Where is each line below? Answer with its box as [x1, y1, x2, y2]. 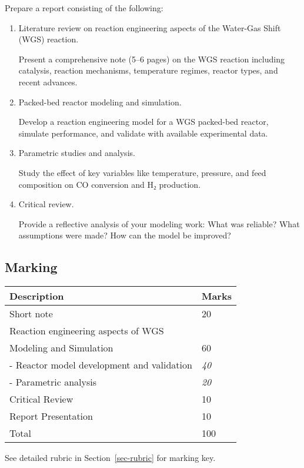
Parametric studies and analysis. [18, 147, 135, 159]
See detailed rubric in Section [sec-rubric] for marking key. [5, 452, 216, 464]
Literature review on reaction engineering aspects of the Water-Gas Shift [18, 21, 281, 34]
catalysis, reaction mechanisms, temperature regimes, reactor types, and [18, 64, 278, 77]
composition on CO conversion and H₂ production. [18, 178, 201, 190]
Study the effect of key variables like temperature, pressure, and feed [18, 166, 266, 178]
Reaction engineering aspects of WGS [9, 324, 164, 338]
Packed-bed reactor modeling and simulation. [18, 95, 182, 108]
